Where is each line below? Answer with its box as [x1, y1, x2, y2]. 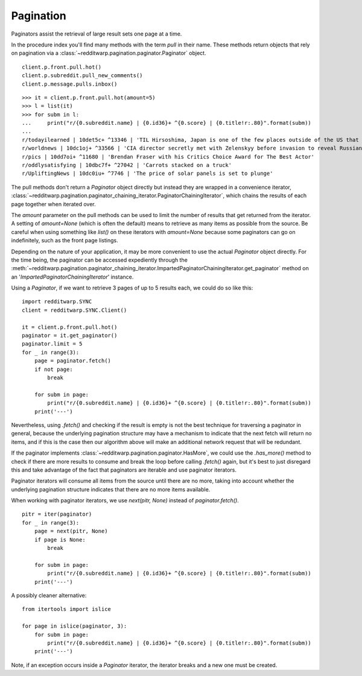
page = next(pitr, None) [34, 528, 108, 535]
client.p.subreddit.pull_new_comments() [22, 72, 143, 79]
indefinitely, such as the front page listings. [11, 237, 119, 244]
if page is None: [34, 536, 86, 543]
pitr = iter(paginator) [22, 511, 92, 518]
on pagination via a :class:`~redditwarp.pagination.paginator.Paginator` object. [11, 49, 206, 57]
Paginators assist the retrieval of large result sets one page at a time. [11, 30, 182, 37]
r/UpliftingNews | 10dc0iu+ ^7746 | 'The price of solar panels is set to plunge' [22, 170, 273, 177]
